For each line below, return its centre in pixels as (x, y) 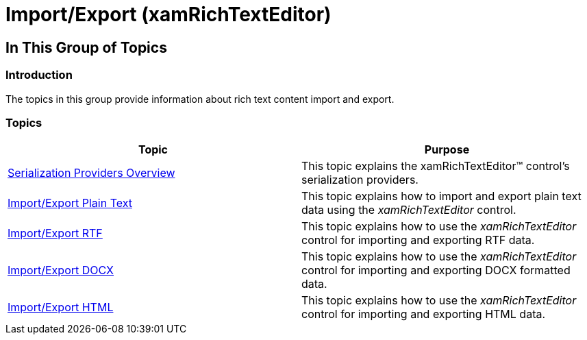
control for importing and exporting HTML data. (424, 314)
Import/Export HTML (61, 307)
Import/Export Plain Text (70, 203)
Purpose (447, 150)
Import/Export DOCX (61, 270)
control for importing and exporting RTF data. (418, 240)
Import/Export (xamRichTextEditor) (168, 14)
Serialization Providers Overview (91, 173)
